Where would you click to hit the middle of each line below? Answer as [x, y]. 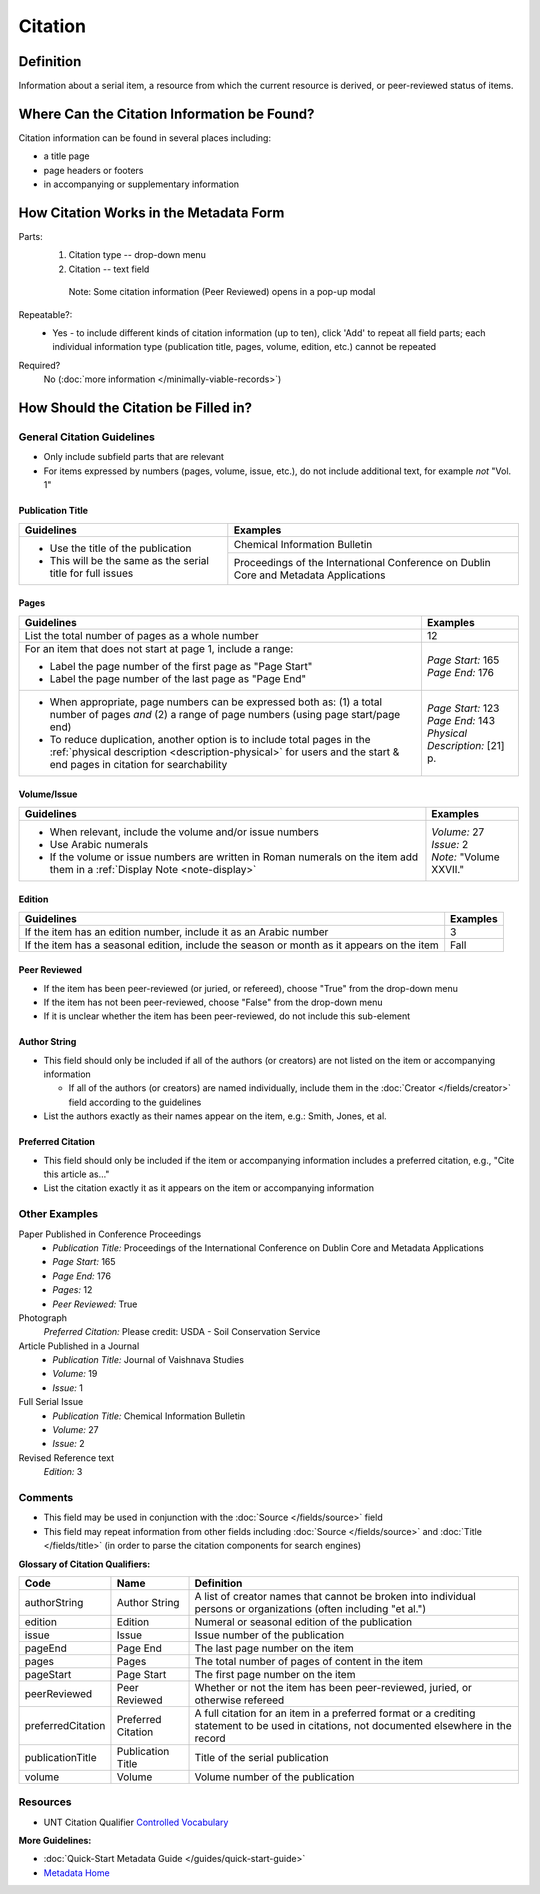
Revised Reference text [66, 1457]
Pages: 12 [72, 1290]
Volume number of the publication [274, 1777]
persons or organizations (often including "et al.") [310, 1608]
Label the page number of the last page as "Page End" [178, 678]
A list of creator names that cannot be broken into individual [335, 1596]
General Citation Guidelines [86, 437]
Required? [39, 365]
